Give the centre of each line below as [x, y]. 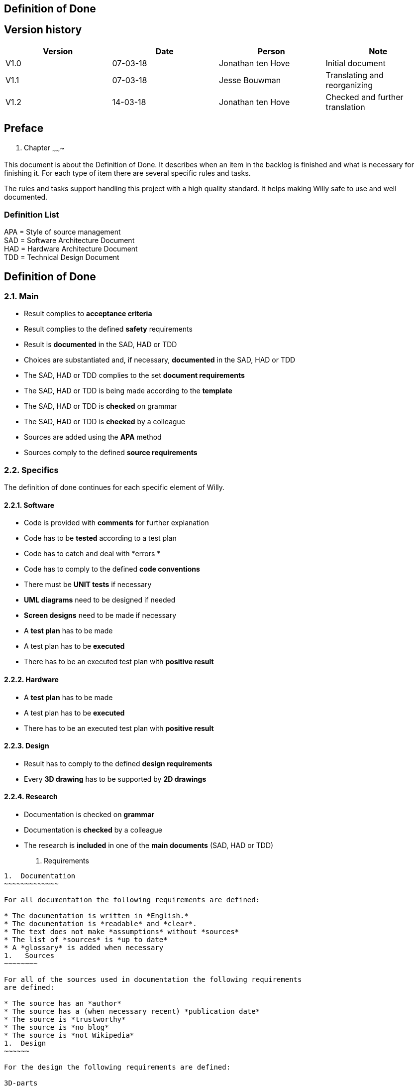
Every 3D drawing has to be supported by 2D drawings [115, 779]
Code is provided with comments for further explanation [116, 523]
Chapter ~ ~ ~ [44, 148]
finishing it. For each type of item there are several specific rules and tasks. [127, 173]
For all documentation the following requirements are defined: [132, 900]
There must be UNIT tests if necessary [88, 585]
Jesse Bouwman [250, 80]
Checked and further [365, 97]
